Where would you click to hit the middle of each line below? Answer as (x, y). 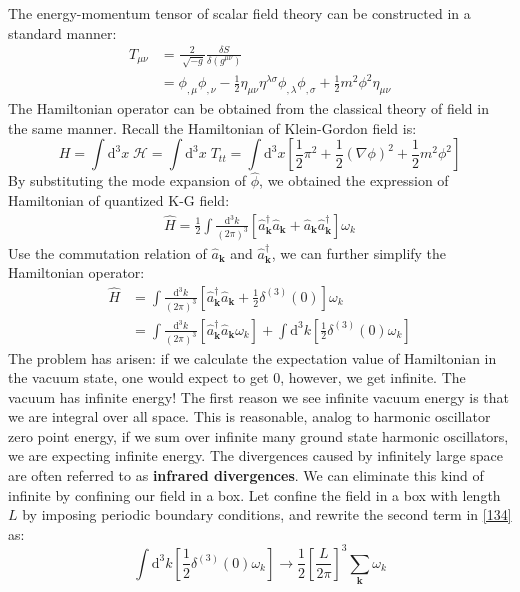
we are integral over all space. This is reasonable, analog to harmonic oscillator (249, 416)
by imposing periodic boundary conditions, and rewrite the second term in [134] (267, 514)
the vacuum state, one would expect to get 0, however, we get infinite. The (237, 377)
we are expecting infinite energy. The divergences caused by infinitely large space (256, 455)
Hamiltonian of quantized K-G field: (119, 200)
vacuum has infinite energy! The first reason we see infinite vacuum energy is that (259, 396)
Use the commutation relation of (107, 252)
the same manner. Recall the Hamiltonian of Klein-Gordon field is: (212, 127)
